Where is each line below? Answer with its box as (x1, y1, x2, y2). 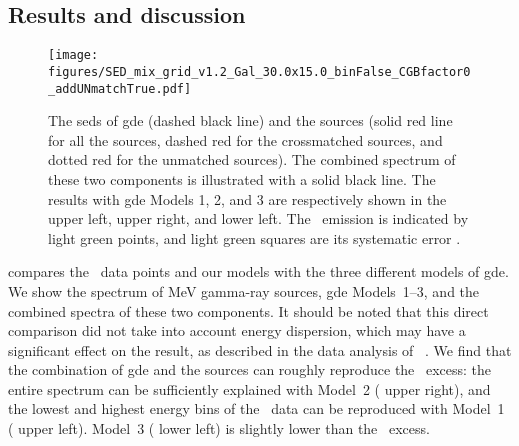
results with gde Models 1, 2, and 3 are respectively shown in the (48, 188, 447, 209)
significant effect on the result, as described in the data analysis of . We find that (8, 339, 512, 360)
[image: (48, 48, 99, 63)
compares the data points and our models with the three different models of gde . (8, 261, 509, 282)
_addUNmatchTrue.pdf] (48, 81, 192, 96)
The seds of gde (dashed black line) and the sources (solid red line (48, 110, 453, 131)
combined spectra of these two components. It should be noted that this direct (8, 300, 489, 321)
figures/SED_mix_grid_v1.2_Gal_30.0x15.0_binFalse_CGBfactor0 (48, 64, 471, 79)
